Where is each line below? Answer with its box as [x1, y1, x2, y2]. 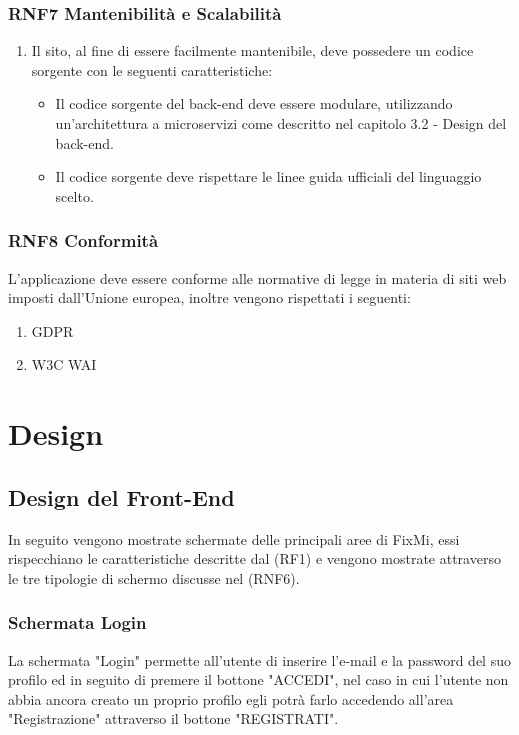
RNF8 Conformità [8, 228, 159, 253]
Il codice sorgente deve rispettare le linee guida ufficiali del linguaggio [55, 166, 482, 187]
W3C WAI [31, 354, 97, 375]
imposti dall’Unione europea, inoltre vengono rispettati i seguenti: [8, 287, 411, 308]
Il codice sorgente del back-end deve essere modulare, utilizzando [55, 93, 453, 114]
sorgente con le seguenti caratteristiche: [31, 59, 273, 80]
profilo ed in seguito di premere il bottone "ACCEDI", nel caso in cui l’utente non [8, 669, 509, 690]
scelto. [55, 185, 94, 206]
